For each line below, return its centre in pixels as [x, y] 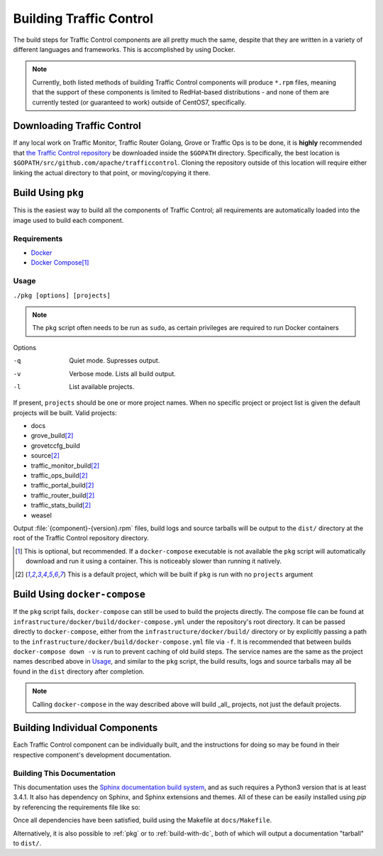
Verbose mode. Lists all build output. [123, 373]
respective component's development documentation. [92, 755]
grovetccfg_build [56, 445]
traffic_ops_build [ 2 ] [59, 476]
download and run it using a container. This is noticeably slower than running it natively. [154, 561]
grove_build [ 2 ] [52, 436]
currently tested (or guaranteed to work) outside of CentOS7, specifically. [139, 102]
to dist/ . [27, 843]
